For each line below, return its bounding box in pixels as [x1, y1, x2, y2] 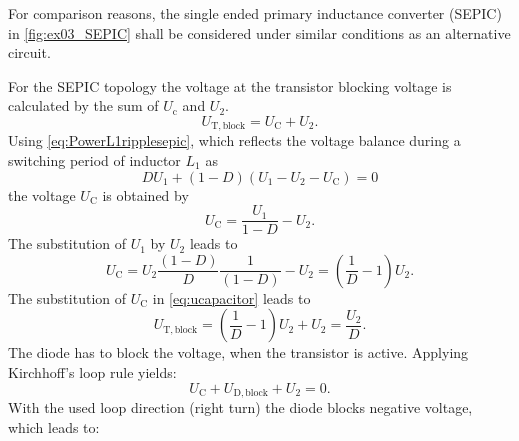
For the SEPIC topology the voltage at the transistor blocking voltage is [8, 75, 452, 96]
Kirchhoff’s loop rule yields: [8, 362, 177, 383]
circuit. [8, 42, 51, 63]
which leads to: [8, 416, 100, 437]
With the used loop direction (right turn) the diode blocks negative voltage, [8, 397, 473, 418]
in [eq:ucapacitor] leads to [152, 287, 311, 308]
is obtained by [102, 184, 189, 205]
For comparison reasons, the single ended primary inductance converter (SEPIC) [8, 3, 502, 23]
